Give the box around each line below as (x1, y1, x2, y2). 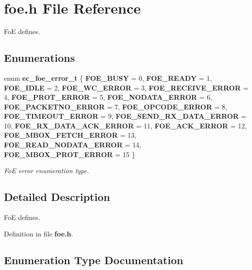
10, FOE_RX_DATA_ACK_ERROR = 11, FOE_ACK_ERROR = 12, (4, 120, 247, 130)
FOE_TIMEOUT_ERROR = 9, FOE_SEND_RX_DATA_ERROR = (4, 111, 247, 121)
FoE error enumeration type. (4, 165, 90, 176)
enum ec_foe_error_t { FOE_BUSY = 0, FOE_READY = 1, (4, 72, 212, 83)
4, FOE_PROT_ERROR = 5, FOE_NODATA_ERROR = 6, (4, 92, 213, 102)
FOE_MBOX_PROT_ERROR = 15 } (4, 149, 135, 159)
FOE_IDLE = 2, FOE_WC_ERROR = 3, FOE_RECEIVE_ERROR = (4, 82, 249, 92)
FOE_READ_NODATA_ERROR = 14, (4, 140, 142, 150)
